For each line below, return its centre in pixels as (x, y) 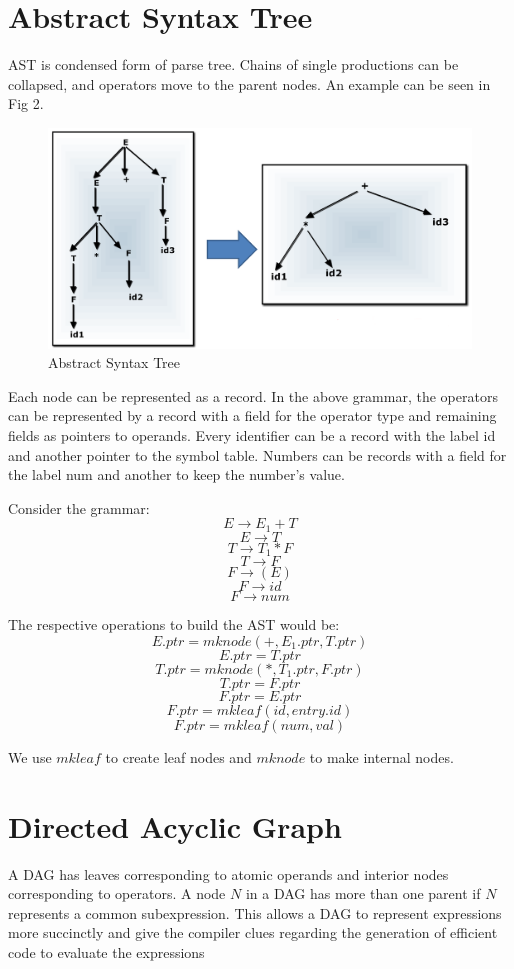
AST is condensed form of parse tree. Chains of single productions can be (233, 64)
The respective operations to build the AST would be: (174, 624)
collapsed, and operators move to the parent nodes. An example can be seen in (249, 83)
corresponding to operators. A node (117, 893)
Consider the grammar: (79, 507)
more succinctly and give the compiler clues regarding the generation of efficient (253, 932)
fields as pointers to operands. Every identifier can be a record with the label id (252, 434)
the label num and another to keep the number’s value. (176, 474)
